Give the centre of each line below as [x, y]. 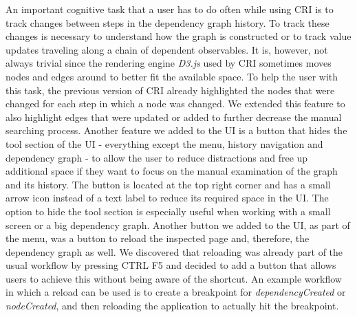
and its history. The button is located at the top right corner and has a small [168, 184]
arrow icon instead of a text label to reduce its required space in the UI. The [167, 198]
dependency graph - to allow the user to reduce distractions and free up [157, 157]
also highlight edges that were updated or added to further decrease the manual [174, 117]
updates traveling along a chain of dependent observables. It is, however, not [167, 49]
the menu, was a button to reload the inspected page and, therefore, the [158, 238]
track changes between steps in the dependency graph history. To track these [167, 22]
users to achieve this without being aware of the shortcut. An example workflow [174, 278]
